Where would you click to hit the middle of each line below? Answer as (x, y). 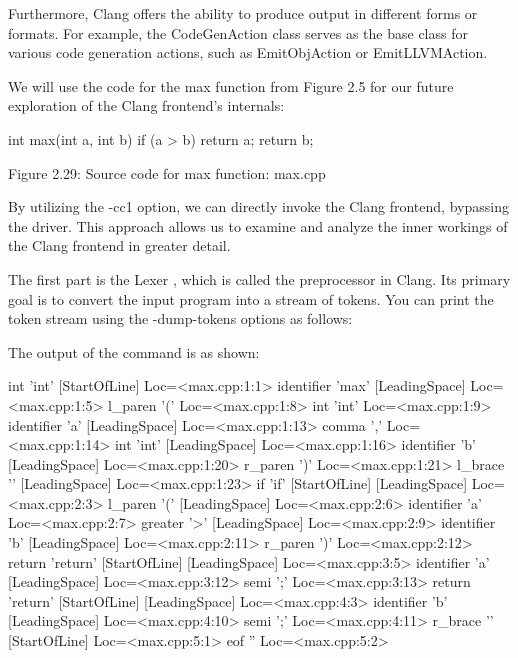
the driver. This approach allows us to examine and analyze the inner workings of (258, 225)
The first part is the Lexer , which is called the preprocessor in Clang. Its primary (259, 278)
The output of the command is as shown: (134, 351)
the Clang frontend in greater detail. (119, 245)
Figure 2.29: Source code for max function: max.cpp (167, 172)
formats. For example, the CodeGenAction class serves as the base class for (238, 32)
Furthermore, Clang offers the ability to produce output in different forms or (243, 13)
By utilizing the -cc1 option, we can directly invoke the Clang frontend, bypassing (258, 206)
